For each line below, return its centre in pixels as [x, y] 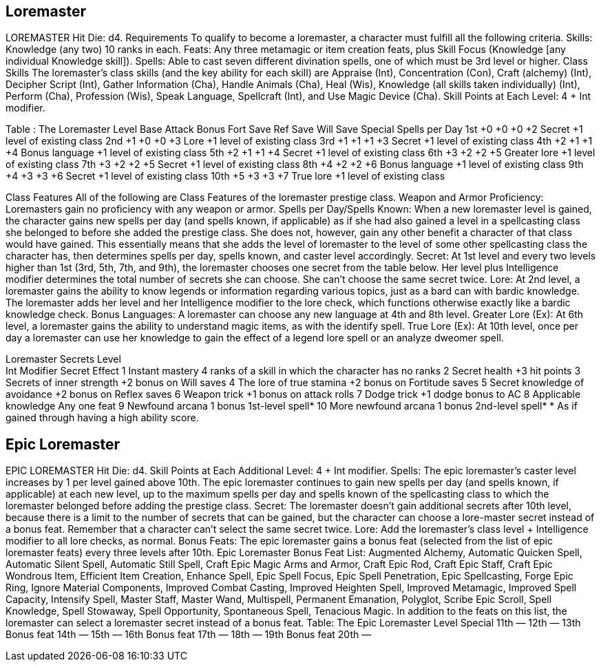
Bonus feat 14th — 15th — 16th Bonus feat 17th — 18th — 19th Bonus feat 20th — [189, 635]
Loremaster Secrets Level [63, 359]
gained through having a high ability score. [102, 418]
